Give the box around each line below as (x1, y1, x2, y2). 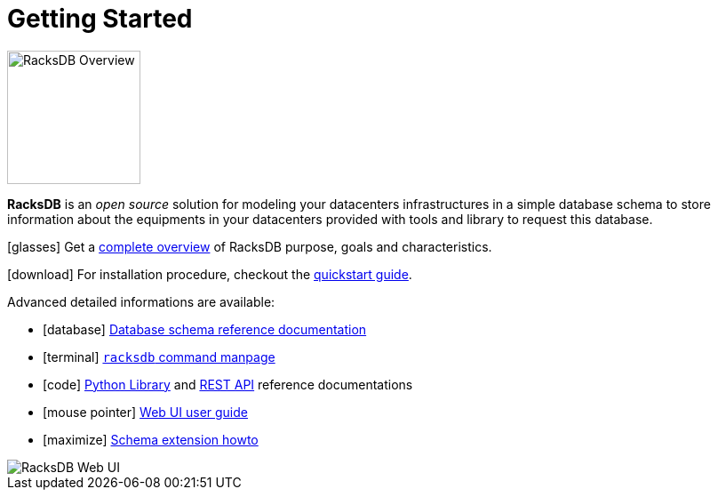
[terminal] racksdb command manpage (43, 349, 275, 365)
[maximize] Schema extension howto (43, 431, 259, 447)
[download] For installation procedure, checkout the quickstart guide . (7, 266, 412, 282)
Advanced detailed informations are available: (7, 293, 275, 309)
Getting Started (7, 4, 193, 34)
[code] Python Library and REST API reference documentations (43, 376, 413, 392)
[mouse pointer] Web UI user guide (43, 404, 248, 420)
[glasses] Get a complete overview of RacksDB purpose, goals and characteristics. (7, 238, 492, 254)
